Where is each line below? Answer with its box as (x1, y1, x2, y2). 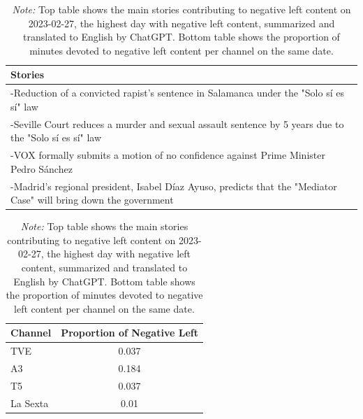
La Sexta (10, 395, 49, 410)
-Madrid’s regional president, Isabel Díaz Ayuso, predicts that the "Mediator (10, 178, 337, 193)
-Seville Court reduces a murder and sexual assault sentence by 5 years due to (10, 116, 344, 131)
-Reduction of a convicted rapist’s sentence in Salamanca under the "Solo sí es (10, 85, 344, 100)
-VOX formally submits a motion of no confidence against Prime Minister (10, 148, 325, 162)
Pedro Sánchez (10, 161, 73, 176)
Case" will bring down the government (10, 192, 174, 207)
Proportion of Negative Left (61, 325, 198, 340)
